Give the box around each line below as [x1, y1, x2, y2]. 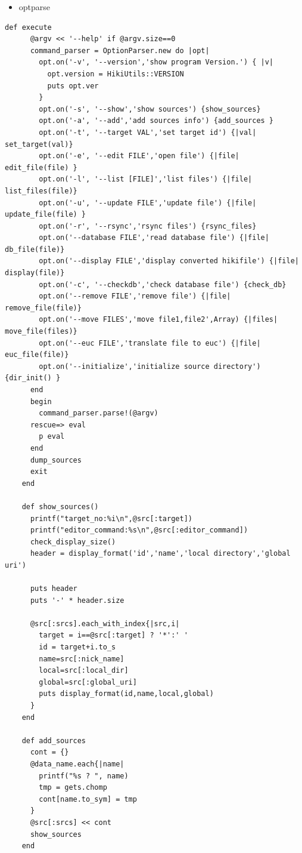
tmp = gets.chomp [39, 783, 107, 792]
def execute [5, 23, 52, 32]
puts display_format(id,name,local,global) [39, 689, 214, 698]
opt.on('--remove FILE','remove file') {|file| [39, 292, 231, 301]
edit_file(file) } [5, 163, 77, 172]
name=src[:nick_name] [39, 654, 124, 663]
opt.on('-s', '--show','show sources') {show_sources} [39, 104, 261, 113]
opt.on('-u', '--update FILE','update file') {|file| [39, 198, 257, 207]
